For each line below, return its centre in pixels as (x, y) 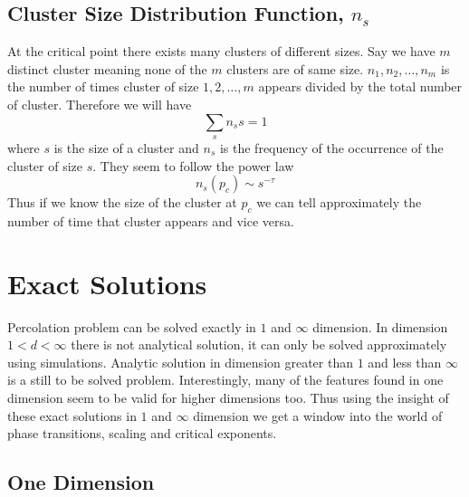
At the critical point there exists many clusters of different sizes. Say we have (221, 51)
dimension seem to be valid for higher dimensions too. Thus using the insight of (228, 398)
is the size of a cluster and (126, 147)
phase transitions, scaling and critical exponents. (142, 433)
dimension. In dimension (380, 326)
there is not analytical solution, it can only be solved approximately (259, 344)
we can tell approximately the (339, 202)
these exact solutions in (72, 415)
